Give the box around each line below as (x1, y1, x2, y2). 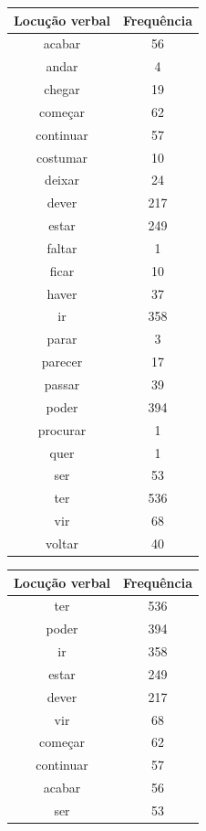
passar (44, 375, 80, 393)
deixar (45, 170, 79, 189)
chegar (44, 80, 80, 99)
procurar (37, 420, 87, 439)
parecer (41, 352, 83, 371)
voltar (46, 533, 78, 552)
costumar (36, 147, 88, 166)
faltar (46, 238, 77, 257)
